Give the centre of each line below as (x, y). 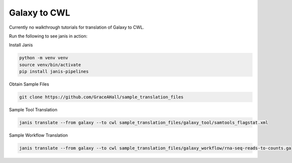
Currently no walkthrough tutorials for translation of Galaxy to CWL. (77, 27)
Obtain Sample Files (29, 84)
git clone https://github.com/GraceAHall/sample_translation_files (101, 97)
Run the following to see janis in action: (48, 36)
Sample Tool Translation (33, 110)
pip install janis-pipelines (54, 72)
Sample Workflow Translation (38, 135)
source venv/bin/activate (50, 65)
